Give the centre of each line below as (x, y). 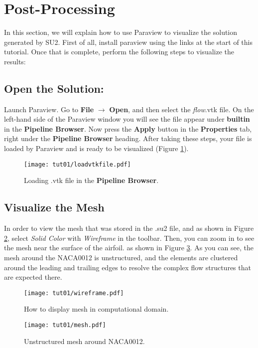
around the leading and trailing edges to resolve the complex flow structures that (128, 267)
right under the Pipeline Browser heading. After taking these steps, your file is (128, 138)
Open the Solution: (54, 88)
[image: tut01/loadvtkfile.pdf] (77, 164)
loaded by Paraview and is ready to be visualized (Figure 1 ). (96, 148)
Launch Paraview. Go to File (49, 109)
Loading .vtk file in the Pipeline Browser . (91, 180)
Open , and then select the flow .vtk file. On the (182, 109)
